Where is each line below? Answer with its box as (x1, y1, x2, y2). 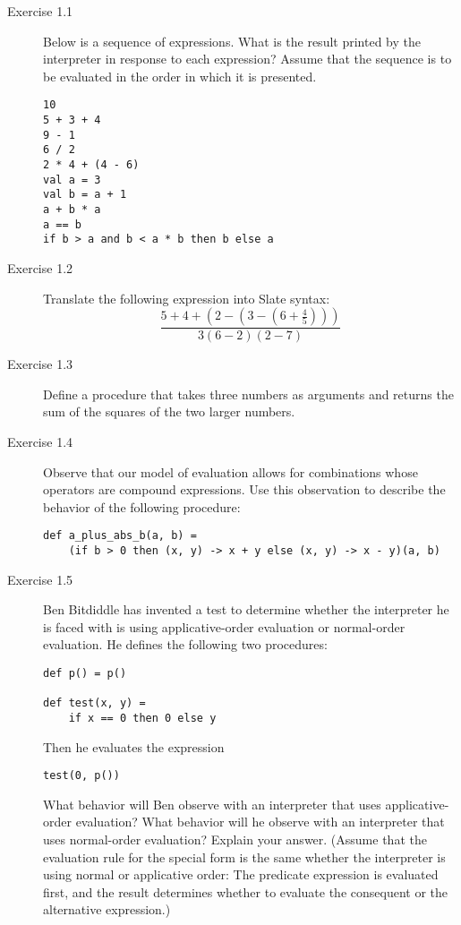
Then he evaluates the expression (43, 737, 225, 756)
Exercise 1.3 (7, 355, 73, 373)
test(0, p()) (43, 769, 120, 783)
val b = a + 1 (43, 188, 127, 201)
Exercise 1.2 (7, 258, 73, 277)
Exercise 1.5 (7, 570, 73, 588)
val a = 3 (43, 173, 101, 186)
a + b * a (43, 202, 101, 216)
